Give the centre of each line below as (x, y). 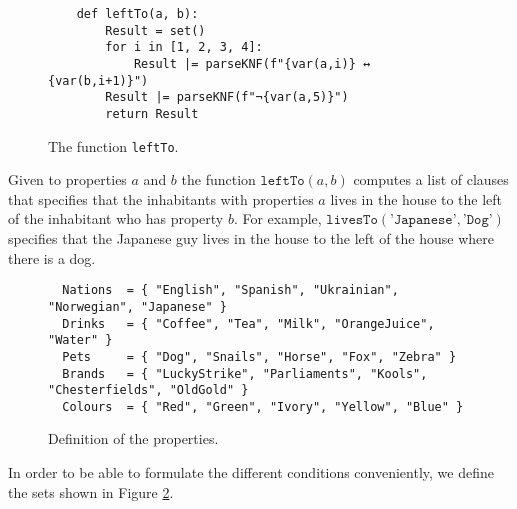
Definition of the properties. (133, 438)
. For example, (277, 218)
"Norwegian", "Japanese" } (137, 306)
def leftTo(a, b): (137, 14)
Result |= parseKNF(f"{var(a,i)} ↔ (252, 63)
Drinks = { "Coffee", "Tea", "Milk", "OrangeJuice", (248, 323)
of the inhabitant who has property (116, 218)
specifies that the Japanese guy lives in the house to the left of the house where (251, 238)
